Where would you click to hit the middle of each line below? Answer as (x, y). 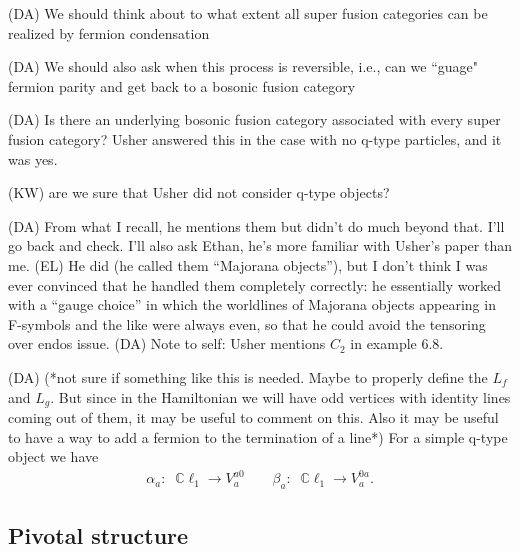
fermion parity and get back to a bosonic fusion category (182, 85)
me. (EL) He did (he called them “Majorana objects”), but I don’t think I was (248, 264)
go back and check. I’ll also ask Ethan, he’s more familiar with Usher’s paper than (260, 245)
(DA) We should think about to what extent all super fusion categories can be (248, 13)
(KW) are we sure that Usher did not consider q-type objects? (199, 192)
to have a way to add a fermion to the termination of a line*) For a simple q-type (258, 436)
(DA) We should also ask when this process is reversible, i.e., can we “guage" (243, 66)
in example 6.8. (397, 343)
